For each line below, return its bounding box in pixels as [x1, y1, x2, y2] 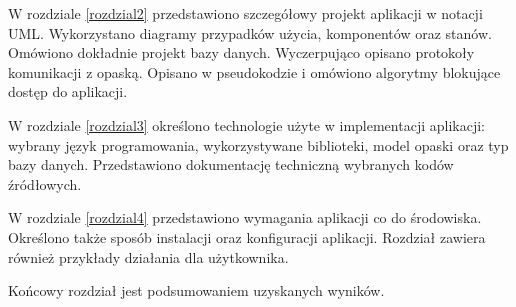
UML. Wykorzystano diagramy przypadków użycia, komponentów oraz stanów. [8, 22, 492, 43]
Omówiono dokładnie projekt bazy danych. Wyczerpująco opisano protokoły [8, 42, 475, 63]
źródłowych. [8, 173, 82, 194]
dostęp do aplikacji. [8, 81, 128, 102]
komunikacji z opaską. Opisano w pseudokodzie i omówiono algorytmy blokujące [8, 61, 501, 82]
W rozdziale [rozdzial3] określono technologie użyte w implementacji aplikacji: [8, 114, 485, 135]
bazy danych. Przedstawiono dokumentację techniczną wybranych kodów [8, 154, 454, 175]
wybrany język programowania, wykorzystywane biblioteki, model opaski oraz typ [8, 134, 509, 155]
